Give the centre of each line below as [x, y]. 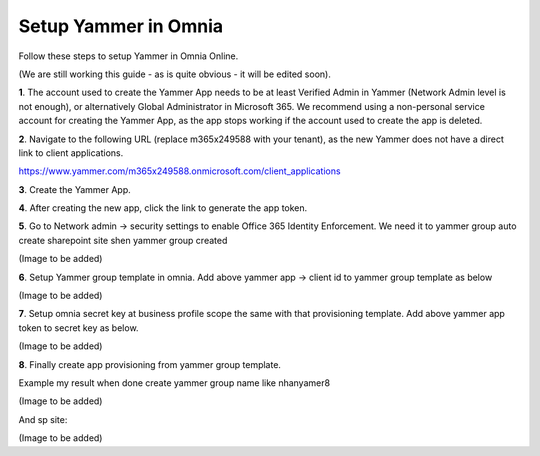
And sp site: [43, 419]
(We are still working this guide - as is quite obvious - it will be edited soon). [175, 74]
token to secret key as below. [78, 327]
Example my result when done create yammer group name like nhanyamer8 [174, 382]
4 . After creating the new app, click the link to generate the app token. [163, 208]
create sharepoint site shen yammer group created [123, 240]
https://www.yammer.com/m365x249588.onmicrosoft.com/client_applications [179, 171]
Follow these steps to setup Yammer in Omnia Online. [128, 56]
